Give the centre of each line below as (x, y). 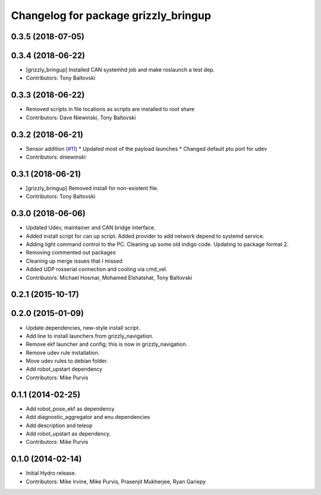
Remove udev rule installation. (63, 352)
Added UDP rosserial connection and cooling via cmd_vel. (97, 269)
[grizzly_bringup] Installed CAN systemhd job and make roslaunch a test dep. (120, 70)
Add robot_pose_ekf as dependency (70, 409)
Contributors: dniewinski (56, 157)
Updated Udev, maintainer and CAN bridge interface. (91, 228)
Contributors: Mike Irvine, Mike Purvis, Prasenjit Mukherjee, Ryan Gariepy (116, 481)
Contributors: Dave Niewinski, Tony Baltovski (81, 117)
